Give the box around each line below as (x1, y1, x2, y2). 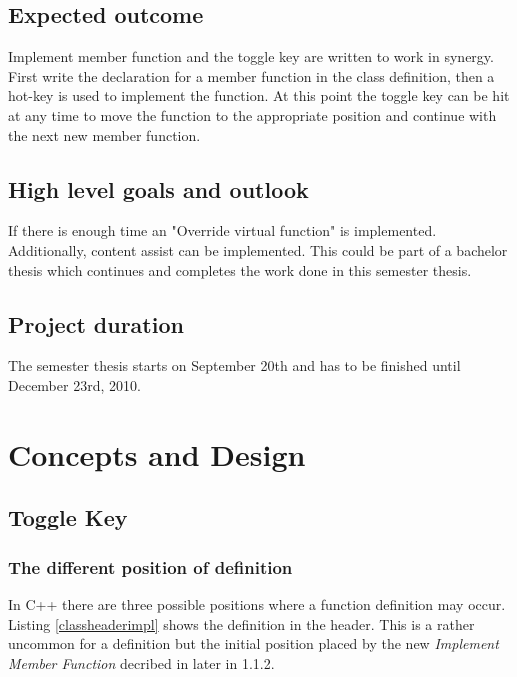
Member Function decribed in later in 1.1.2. (8, 652, 275, 673)
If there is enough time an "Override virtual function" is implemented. (8, 220, 437, 241)
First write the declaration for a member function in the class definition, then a (8, 65, 495, 86)
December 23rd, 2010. (8, 374, 141, 395)
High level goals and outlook (8, 173, 309, 204)
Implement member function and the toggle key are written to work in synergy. (8, 46, 494, 67)
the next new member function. (8, 124, 201, 145)
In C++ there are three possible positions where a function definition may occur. (8, 593, 506, 614)
